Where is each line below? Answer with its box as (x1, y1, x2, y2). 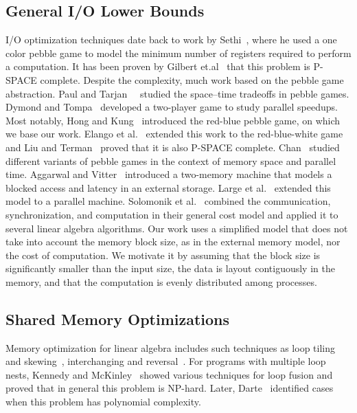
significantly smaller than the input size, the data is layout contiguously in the (5, 261, 335, 276)
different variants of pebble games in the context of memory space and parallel (5, 153, 336, 168)
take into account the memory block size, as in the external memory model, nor (5, 234, 341, 249)
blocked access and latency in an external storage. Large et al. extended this (5, 180, 331, 194)
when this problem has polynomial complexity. (5, 394, 201, 409)
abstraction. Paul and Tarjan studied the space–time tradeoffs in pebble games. (5, 86, 349, 100)
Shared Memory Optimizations (5, 308, 230, 329)
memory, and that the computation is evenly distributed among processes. (5, 274, 317, 289)
